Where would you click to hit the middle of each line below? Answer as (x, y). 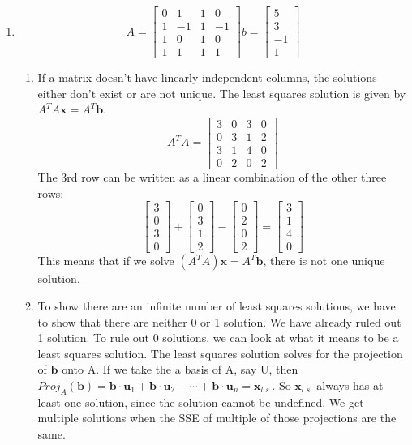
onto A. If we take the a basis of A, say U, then (180, 369)
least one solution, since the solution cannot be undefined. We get (201, 402)
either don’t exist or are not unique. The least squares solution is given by (222, 93)
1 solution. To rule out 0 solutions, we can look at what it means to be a (218, 338)
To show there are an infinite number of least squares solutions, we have (217, 305)
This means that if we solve (106, 261)
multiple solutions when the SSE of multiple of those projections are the (217, 418)
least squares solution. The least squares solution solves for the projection (220, 353)
